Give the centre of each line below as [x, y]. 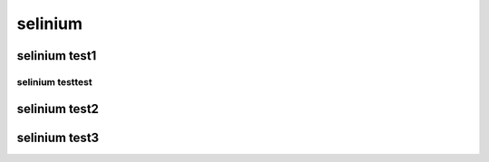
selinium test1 [57, 56]
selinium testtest [54, 81]
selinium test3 [58, 137]
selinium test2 [58, 109]
